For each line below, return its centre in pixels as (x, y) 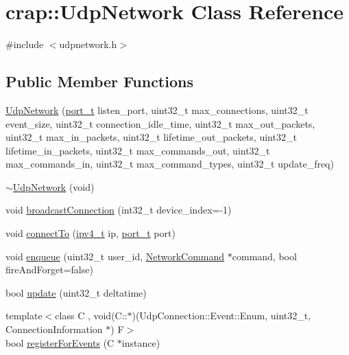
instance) (141, 342)
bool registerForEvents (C (60, 342)
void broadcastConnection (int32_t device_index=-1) (119, 210)
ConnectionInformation (54, 329)
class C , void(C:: (91, 316)
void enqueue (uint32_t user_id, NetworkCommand (115, 256)
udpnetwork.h (88, 44)
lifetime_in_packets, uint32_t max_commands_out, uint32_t (138, 150)
